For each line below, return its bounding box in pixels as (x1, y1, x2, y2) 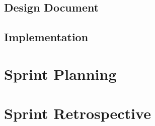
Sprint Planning (4, 63, 117, 84)
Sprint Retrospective (4, 103, 151, 123)
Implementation (4, 29, 89, 45)
